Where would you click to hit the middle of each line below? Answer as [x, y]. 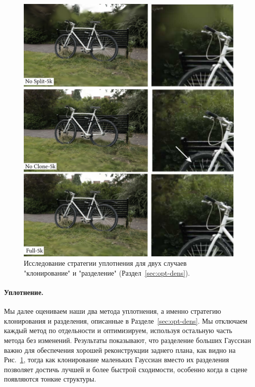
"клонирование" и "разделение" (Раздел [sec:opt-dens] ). [107, 272]
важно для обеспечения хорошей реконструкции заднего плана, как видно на [120, 350]
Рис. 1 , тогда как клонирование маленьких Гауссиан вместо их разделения [117, 360]
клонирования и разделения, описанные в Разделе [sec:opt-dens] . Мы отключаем [126, 320]
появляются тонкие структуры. [50, 379]
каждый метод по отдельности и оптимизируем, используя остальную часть [118, 330]
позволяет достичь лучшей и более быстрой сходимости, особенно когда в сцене [126, 369]
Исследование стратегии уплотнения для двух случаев [105, 263]
